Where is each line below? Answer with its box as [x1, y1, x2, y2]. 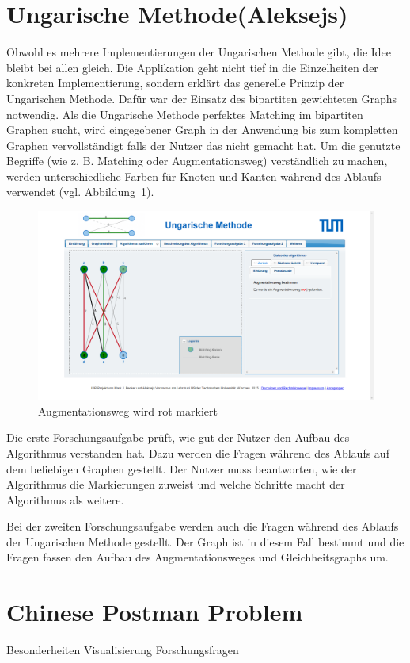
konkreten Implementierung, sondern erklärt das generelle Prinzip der [6, 75, 344, 91]
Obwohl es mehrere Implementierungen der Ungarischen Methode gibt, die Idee [6, 44, 392, 60]
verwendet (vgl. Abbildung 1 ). [6, 183, 154, 200]
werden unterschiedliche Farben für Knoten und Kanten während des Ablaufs [6, 167, 382, 184]
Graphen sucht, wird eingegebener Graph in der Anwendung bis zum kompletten [6, 121, 398, 138]
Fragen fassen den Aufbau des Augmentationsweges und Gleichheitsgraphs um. [6, 549, 389, 565]
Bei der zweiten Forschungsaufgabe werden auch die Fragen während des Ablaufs [6, 518, 399, 535]
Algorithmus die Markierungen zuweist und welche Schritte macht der [6, 476, 345, 492]
